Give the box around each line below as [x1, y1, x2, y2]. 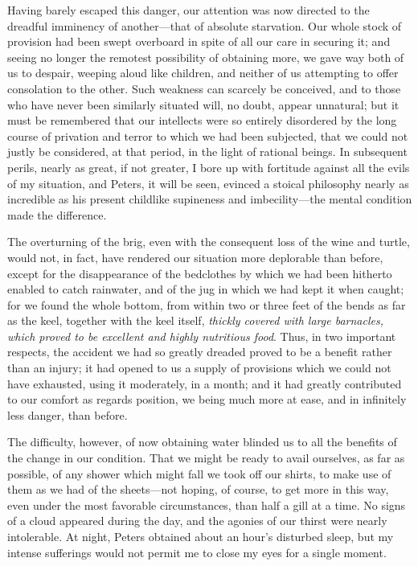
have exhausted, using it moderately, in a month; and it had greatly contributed [7, 375, 402, 392]
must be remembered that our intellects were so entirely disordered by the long [7, 112, 397, 129]
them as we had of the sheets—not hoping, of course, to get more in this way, [7, 481, 389, 498]
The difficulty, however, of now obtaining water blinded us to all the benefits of [7, 433, 397, 450]
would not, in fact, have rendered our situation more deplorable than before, [7, 248, 383, 265]
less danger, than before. [7, 406, 128, 423]
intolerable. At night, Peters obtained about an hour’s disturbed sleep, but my [7, 528, 394, 544]
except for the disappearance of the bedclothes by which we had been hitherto [7, 265, 392, 281]
